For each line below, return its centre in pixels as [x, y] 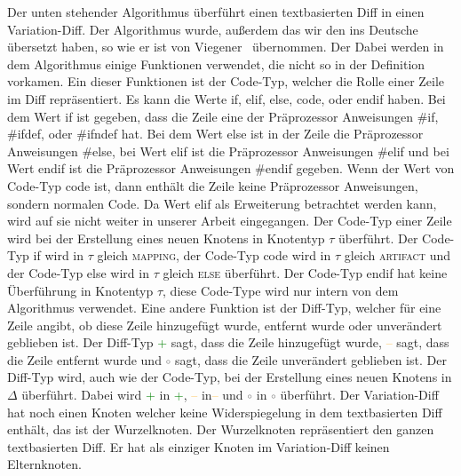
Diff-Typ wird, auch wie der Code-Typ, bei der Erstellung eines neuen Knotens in [230, 377]
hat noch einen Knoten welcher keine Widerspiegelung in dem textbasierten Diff [225, 412]
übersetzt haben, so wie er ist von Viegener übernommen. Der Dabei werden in [226, 47]
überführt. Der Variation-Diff [359, 395]
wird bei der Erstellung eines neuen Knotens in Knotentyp [166, 238]
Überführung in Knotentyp [80, 290]
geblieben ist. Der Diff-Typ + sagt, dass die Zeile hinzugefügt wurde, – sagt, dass [228, 342]
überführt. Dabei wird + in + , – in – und [132, 395]
